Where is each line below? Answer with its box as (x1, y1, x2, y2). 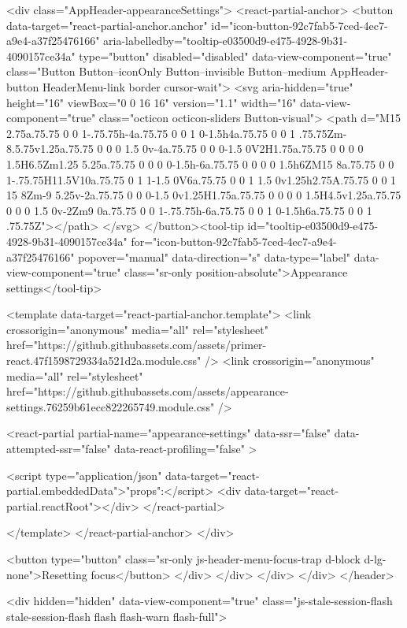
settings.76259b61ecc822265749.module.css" (6, 398, 215, 414)
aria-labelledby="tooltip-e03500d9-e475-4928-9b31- (103, 32, 348, 49)
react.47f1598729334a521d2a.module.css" (6, 352, 202, 369)
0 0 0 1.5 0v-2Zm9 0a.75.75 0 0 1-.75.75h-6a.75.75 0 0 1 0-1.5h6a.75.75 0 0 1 (6, 202, 372, 218)
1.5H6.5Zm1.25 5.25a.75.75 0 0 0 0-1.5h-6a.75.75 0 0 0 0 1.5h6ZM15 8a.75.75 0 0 (6, 155, 394, 172)
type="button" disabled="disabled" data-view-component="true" (79, 47, 392, 64)
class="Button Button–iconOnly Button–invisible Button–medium (6, 63, 327, 80)
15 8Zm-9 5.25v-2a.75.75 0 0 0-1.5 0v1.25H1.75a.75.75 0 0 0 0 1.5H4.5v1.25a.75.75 (6, 187, 401, 203)
